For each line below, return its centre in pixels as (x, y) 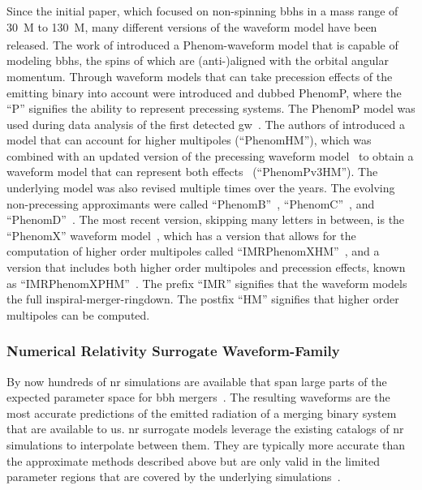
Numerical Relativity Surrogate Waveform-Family (173, 351)
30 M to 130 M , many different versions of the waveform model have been (192, 26)
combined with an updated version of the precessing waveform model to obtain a (210, 155)
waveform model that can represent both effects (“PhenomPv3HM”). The (192, 172)
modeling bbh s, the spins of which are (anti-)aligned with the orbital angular (198, 60)
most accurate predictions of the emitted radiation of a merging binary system (202, 413)
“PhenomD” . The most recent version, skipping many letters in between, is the (206, 219)
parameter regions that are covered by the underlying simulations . (174, 477)
